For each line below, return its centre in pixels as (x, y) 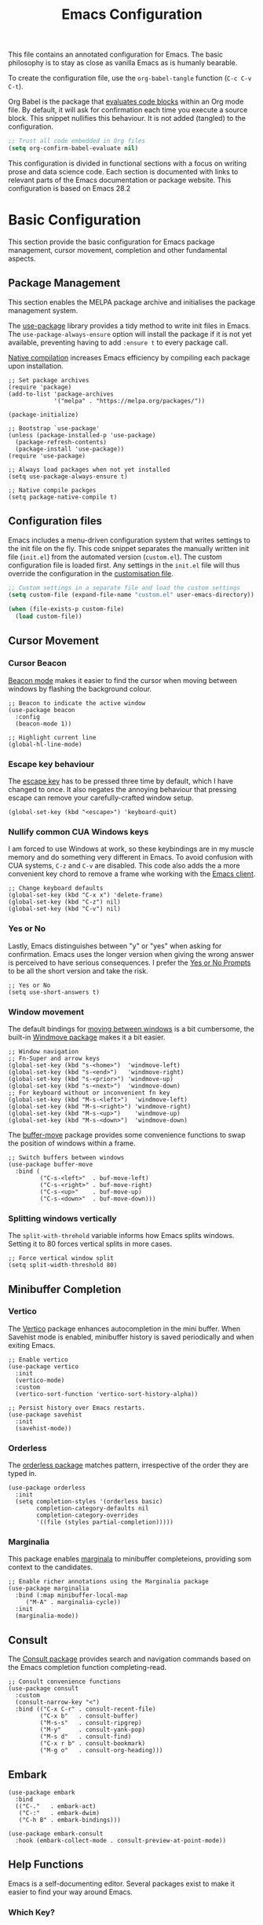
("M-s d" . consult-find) (86, 1737)
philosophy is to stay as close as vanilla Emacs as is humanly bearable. (123, 63)
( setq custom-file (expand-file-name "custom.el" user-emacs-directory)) (131, 595)
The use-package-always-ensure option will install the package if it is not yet (130, 334)
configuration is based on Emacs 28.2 (69, 188)
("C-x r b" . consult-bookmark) (93, 1744)
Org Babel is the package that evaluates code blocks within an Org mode (126, 102)
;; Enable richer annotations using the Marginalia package (109, 1582)
